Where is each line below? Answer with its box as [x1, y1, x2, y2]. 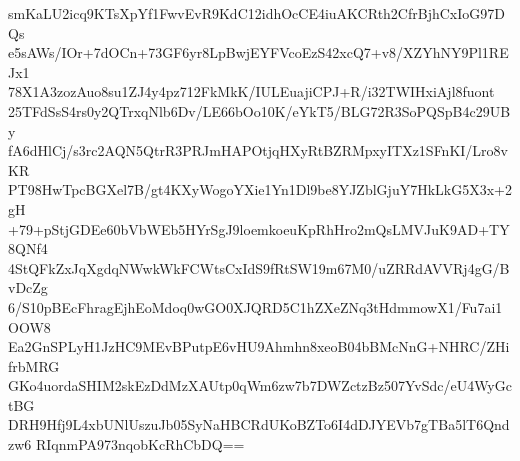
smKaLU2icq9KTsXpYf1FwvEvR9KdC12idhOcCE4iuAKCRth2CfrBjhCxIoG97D [8, 3, 505, 23]
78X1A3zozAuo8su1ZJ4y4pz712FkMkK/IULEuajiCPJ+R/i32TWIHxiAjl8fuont [8, 81, 495, 102]
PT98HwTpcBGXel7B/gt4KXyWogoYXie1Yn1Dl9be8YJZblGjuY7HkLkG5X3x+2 [8, 179, 512, 200]
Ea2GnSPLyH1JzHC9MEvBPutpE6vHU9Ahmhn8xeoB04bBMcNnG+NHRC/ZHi [8, 336, 510, 357]
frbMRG [8, 355, 60, 376]
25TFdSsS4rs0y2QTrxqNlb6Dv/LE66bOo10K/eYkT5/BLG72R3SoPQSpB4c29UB [8, 100, 511, 121]
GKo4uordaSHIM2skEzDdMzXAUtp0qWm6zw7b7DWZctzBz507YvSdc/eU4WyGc [8, 375, 512, 396]
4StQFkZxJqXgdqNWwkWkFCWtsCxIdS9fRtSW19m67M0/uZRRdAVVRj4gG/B [8, 257, 510, 278]
